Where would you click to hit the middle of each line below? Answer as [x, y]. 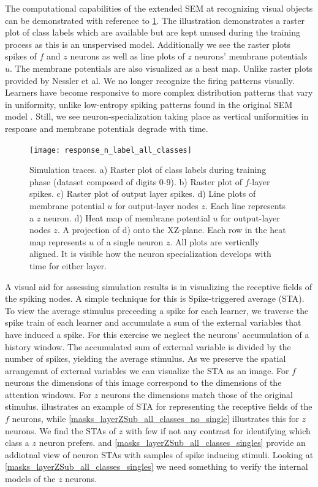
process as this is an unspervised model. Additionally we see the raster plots [148, 44]
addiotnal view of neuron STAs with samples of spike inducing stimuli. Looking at [159, 454]
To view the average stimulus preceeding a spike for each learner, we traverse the [157, 310]
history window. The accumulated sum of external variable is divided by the [148, 346]
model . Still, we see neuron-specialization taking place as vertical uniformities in [157, 116]
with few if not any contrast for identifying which [218, 430]
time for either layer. [68, 265]
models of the [30, 479]
